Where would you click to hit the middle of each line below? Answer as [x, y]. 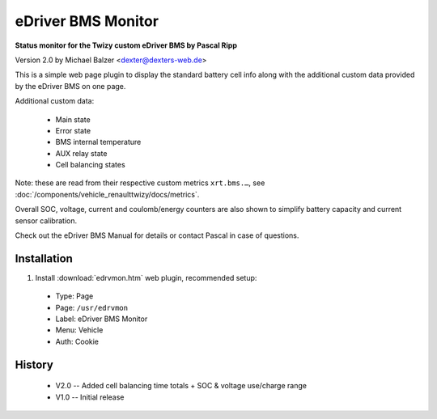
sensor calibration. [46, 220]
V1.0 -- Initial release [90, 397]
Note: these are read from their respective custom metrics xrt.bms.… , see [140, 183]
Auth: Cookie [77, 341]
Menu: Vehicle [79, 330]
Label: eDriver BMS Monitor [102, 319]
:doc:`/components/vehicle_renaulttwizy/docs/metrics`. [107, 194]
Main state [73, 119]
